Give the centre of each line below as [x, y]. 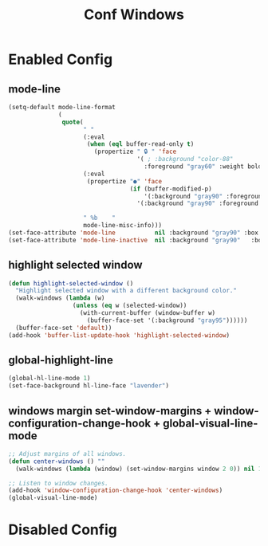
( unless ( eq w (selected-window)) [130, 306]
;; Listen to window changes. [59, 483]
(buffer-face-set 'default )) [64, 328]
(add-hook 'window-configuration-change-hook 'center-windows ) [116, 491]
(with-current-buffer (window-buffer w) [148, 313]
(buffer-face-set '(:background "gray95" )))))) [167, 320]
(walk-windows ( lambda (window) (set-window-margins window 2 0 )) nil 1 [139, 469]
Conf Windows [134, 15]
